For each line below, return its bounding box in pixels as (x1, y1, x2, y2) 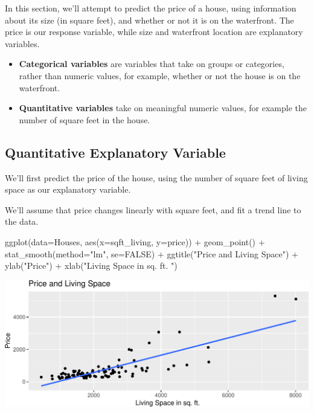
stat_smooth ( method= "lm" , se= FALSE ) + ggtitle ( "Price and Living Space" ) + (5, 247, 298, 260)
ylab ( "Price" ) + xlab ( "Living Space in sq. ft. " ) (5, 259, 178, 272)
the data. (5, 215, 39, 228)
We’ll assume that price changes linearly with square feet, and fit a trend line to (5, 203, 301, 216)
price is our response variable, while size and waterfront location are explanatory (5, 25, 303, 38)
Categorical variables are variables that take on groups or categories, (19, 57, 284, 70)
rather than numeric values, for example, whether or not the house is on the (19, 69, 301, 82)
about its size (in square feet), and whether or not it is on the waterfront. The (5, 13, 294, 26)
